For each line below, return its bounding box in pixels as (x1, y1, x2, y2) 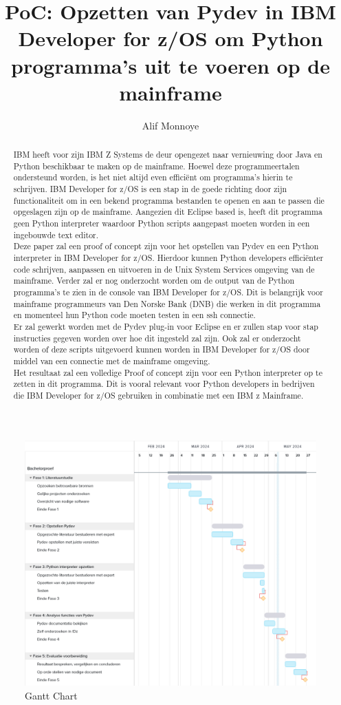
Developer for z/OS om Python (18, 24, 323, 52)
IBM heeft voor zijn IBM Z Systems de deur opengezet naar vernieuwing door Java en (13, 149, 322, 160)
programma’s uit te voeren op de (11, 51, 330, 79)
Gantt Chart (25, 688, 78, 702)
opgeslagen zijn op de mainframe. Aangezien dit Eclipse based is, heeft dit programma (13, 206, 322, 218)
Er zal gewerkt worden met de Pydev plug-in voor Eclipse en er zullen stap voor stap (13, 320, 318, 332)
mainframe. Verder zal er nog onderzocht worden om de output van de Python (13, 275, 295, 286)
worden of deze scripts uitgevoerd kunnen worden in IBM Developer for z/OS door (13, 344, 310, 355)
